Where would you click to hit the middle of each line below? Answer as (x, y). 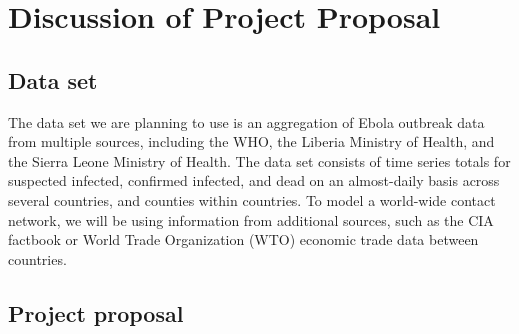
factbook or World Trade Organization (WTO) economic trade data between (243, 239)
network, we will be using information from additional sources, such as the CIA (251, 219)
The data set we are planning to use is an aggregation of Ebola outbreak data (246, 121)
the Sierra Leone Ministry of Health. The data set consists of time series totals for (259, 160)
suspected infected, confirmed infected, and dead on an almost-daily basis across (254, 180)
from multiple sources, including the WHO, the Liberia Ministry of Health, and (251, 141)
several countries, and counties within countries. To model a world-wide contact (252, 199)
